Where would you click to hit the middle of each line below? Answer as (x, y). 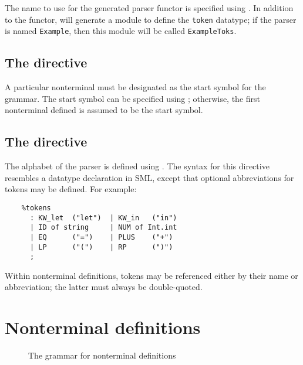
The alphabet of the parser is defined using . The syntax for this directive (137, 166)
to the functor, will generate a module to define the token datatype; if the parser (151, 19)
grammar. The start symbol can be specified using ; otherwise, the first (133, 98)
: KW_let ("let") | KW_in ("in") (103, 218)
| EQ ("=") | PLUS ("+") (101, 237)
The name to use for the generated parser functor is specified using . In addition (149, 8)
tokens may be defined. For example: (71, 189)
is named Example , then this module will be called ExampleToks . (121, 31)
